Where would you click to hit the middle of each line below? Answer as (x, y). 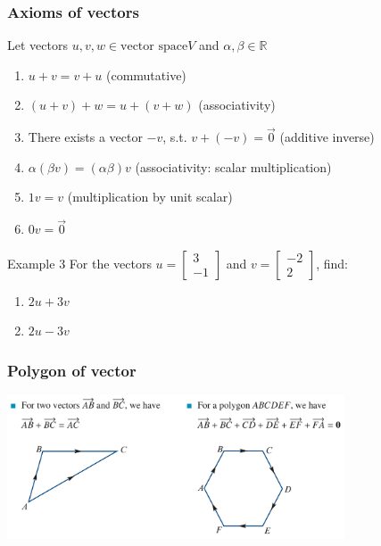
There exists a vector (85, 137)
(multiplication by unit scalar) (150, 197)
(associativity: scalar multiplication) (233, 166)
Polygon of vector (72, 370)
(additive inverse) (327, 137)
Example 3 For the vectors (79, 263)
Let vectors (37, 45)
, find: (332, 263)
